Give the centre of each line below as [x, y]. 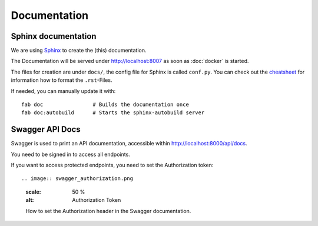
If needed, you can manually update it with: [63, 91]
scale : [33, 192]
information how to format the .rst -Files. [62, 80]
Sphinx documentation [54, 36]
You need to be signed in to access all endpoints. [71, 154]
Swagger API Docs [46, 129]
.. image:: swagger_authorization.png [77, 179]
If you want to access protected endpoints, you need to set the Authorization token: [112, 165]
